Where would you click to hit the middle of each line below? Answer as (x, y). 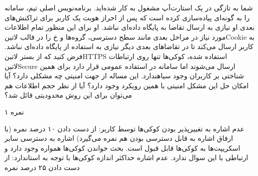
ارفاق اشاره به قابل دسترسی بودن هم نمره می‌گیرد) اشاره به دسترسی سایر (119, 138)
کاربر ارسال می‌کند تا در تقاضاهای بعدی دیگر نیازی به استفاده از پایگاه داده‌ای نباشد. (129, 46)
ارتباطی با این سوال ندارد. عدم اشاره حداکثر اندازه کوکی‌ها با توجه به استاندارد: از (127, 157)
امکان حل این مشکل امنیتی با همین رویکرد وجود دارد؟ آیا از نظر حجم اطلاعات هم (127, 85)
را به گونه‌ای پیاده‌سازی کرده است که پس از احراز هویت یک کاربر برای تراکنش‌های (127, 17)
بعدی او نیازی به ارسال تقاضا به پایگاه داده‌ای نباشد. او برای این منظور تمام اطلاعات (129, 27)
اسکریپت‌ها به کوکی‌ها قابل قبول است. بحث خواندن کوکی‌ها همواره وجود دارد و (123, 147)
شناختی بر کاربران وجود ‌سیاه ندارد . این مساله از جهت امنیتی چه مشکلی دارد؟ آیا (124, 76)
